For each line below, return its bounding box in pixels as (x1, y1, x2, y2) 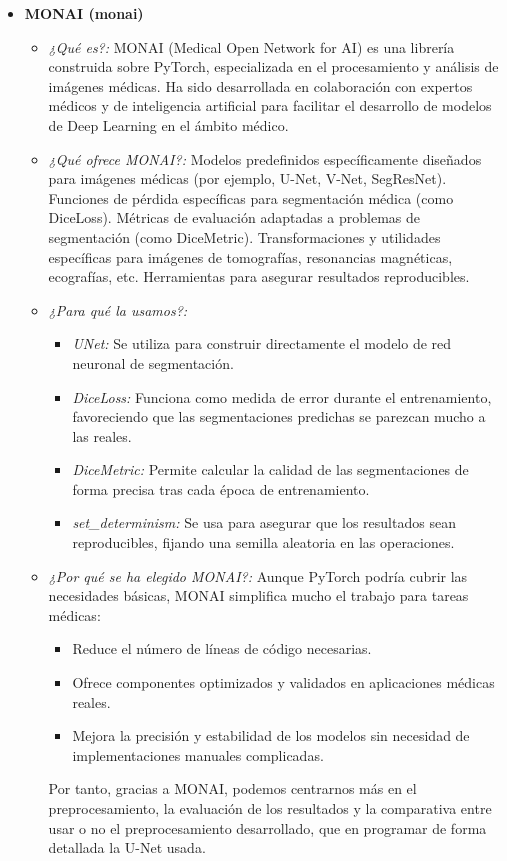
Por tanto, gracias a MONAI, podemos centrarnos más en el (48, 778, 417, 799)
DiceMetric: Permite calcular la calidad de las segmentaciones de (72, 459, 469, 480)
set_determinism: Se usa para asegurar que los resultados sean (72, 512, 456, 533)
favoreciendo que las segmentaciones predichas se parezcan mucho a (72, 406, 486, 427)
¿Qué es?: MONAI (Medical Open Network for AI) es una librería (48, 36, 455, 57)
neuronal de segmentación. (72, 352, 234, 373)
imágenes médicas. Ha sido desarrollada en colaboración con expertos (48, 75, 473, 96)
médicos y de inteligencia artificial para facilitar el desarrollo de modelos (48, 95, 492, 116)
